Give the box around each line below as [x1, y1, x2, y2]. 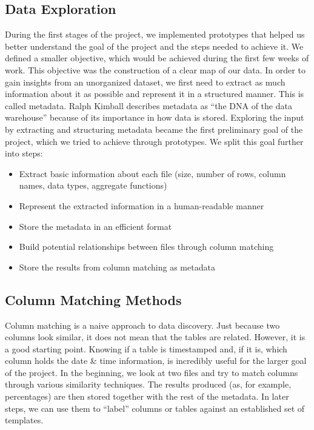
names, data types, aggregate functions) [19, 179, 167, 192]
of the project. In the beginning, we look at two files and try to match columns [5, 366, 298, 378]
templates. [5, 414, 44, 426]
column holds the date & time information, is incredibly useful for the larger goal [5, 354, 307, 367]
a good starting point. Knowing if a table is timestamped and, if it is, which [5, 342, 287, 355]
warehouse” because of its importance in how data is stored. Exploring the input [5, 111, 304, 124]
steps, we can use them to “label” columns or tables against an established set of [5, 401, 305, 414]
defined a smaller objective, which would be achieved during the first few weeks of [5, 52, 309, 64]
